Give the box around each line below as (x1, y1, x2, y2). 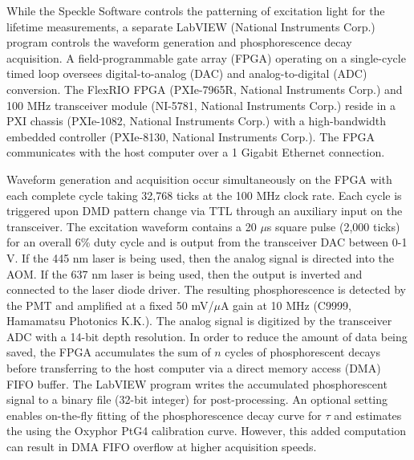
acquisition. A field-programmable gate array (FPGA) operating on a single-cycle (6, 49, 406, 66)
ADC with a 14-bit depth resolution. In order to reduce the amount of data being (6, 328, 408, 344)
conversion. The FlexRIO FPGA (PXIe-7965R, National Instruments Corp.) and (6, 80, 403, 97)
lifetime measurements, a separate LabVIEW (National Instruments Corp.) (6, 18, 375, 35)
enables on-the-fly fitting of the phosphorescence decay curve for (6, 406, 322, 423)
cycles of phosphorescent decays (225, 344, 380, 360)
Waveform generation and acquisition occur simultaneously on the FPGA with (6, 170, 392, 187)
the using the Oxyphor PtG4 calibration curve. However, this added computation (6, 422, 407, 439)
